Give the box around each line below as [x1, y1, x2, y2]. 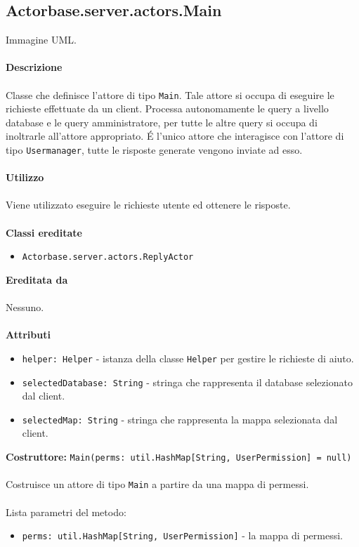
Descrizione [6, 60, 63, 74]
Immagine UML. [6, 32, 77, 47]
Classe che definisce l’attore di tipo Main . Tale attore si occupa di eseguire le [6, 87, 334, 102]
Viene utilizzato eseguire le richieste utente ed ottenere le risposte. [6, 197, 291, 212]
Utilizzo [6, 170, 44, 185]
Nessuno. [6, 300, 44, 315]
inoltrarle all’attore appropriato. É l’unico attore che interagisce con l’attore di [6, 128, 344, 143]
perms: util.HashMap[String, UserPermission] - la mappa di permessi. [22, 528, 343, 543]
